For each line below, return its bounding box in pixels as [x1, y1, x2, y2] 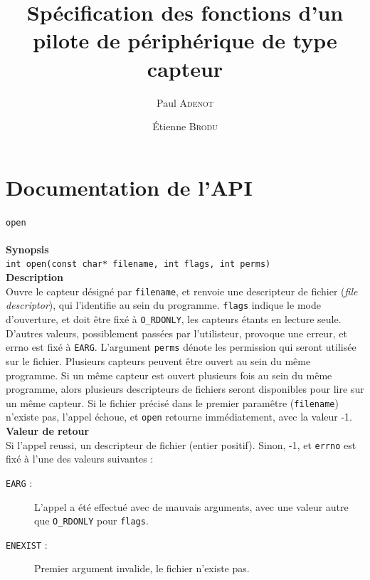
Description [6, 270, 64, 285]
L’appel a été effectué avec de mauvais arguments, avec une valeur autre [34, 499, 349, 514]
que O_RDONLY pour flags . [34, 513, 149, 528]
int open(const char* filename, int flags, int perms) [6, 259, 271, 270]
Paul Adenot [157, 95, 213, 110]
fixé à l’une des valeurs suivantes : [6, 451, 154, 466]
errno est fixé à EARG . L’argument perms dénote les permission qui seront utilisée [6, 339, 356, 354]
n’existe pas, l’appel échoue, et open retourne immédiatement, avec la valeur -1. [6, 409, 352, 424]
